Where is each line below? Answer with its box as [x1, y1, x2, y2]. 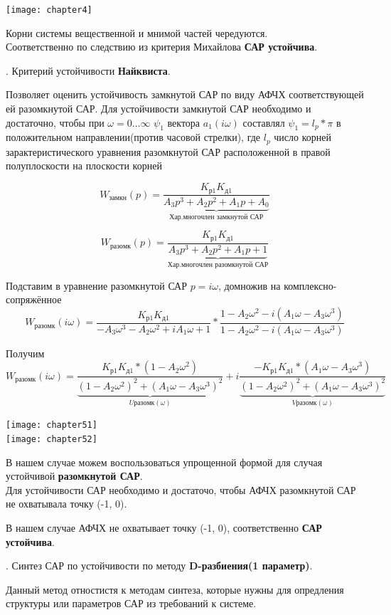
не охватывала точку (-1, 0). [6, 496, 127, 511]
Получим [6, 345, 45, 360]
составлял [242, 115, 285, 130]
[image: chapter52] [6, 433, 97, 444]
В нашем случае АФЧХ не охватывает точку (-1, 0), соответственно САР [6, 520, 322, 535]
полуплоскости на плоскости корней [6, 158, 162, 173]
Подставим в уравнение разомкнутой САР [6, 278, 188, 293]
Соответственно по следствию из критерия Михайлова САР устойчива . [6, 39, 318, 54]
